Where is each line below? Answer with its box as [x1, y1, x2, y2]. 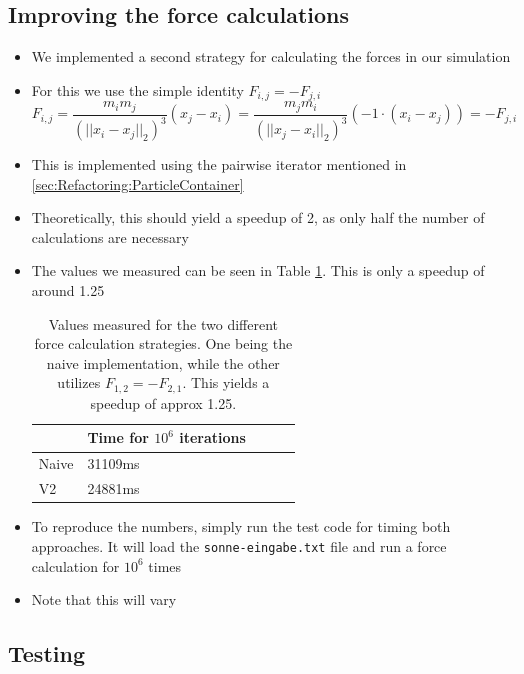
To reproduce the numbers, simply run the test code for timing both [31, 516, 451, 537]
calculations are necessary [31, 226, 189, 247]
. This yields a [182, 372, 270, 393]
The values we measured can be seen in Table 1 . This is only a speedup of [31, 260, 485, 281]
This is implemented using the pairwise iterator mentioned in [31, 154, 407, 175]
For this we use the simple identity [31, 79, 244, 100]
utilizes [57, 372, 101, 393]
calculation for [31, 555, 120, 576]
